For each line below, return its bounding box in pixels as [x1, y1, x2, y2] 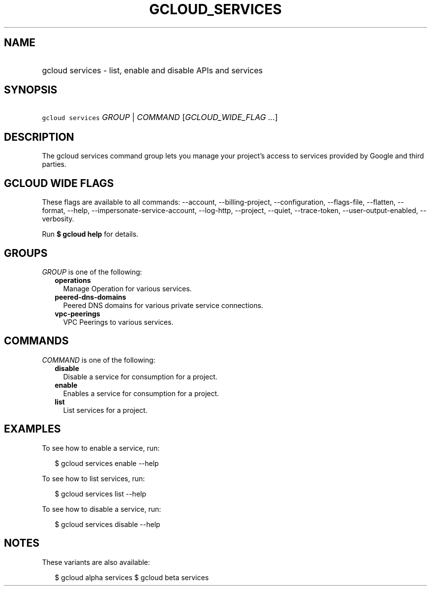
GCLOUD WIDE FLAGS [4, 177, 114, 189]
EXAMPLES [4, 423, 61, 435]
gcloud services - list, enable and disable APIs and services [42, 65, 263, 75]
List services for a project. [63, 405, 148, 414]
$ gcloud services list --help [55, 489, 147, 498]
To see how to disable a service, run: [42, 504, 161, 513]
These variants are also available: [42, 558, 150, 566]
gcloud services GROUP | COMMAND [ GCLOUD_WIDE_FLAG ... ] [42, 112, 278, 123]
